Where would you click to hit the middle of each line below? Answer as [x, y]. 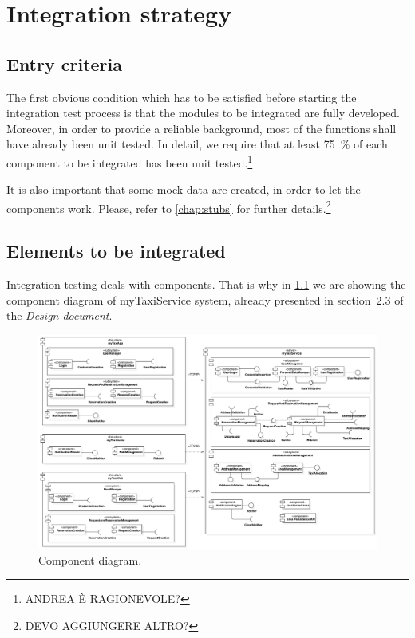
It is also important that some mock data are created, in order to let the [184, 189]
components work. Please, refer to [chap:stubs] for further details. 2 [169, 207]
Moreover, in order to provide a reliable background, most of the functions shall [202, 128]
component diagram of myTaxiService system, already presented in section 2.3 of [205, 299]
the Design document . [59, 315]
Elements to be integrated [116, 251]
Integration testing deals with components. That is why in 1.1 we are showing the [206, 284]
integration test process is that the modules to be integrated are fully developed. [203, 113]
